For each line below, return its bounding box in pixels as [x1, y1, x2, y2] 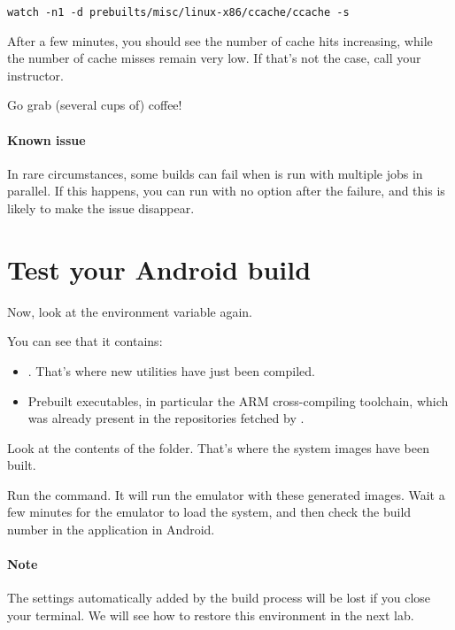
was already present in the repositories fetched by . [27, 409, 305, 427]
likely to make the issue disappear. [7, 199, 195, 218]
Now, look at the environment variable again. [7, 302, 252, 320]
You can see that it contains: [7, 332, 163, 350]
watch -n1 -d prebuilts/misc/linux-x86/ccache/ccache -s [7, 6, 350, 19]
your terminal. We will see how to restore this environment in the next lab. [7, 606, 414, 625]
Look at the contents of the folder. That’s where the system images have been [7, 438, 429, 457]
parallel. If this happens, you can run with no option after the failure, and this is [7, 181, 445, 200]
